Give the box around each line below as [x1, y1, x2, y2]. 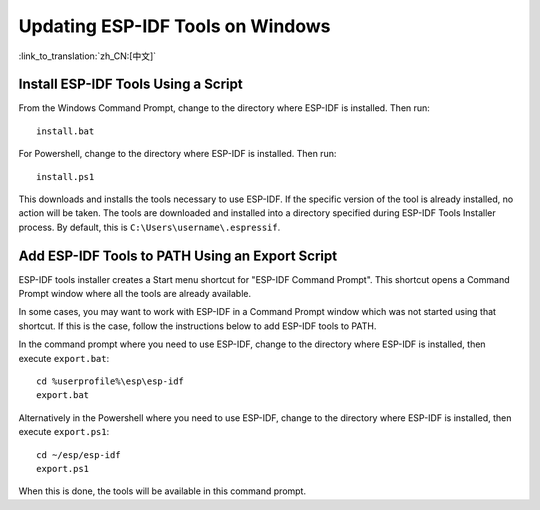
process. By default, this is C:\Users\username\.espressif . [18, 221, 281, 233]
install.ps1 [36, 171, 95, 182]
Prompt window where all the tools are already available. [18, 288, 252, 300]
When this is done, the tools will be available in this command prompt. [18, 485, 307, 497]
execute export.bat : [18, 352, 110, 364]
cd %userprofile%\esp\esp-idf [36, 376, 185, 387]
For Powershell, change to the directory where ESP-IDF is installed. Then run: [18, 148, 337, 160]
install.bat [36, 125, 95, 137]
